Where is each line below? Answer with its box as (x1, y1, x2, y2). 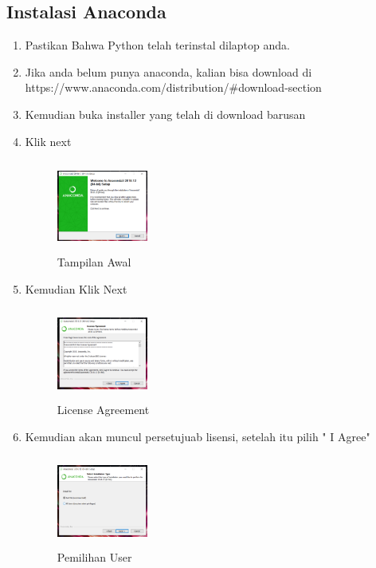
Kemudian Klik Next (25, 280, 127, 297)
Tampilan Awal (57, 254, 131, 270)
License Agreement (57, 401, 150, 418)
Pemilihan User (57, 549, 132, 566)
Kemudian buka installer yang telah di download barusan (25, 105, 306, 122)
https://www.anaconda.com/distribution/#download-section (25, 79, 322, 96)
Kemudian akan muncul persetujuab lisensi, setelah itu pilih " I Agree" (25, 428, 370, 444)
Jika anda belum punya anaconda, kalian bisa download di (25, 63, 312, 80)
